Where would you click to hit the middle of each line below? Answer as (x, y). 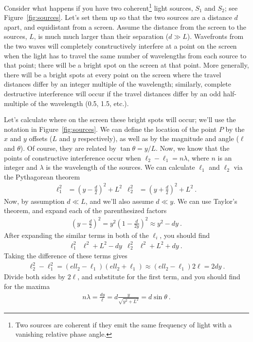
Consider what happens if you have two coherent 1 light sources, (99, 7)
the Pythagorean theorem (42, 176)
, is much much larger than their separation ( (101, 36)
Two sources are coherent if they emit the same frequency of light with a (124, 324)
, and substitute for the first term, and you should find (159, 277)
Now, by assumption (34, 201)
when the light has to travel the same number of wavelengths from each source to (125, 55)
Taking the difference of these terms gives (66, 256)
